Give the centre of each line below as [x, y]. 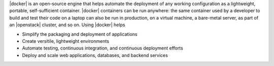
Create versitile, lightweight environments [65, 41]
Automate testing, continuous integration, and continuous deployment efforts [103, 48]
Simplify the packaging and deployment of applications [80, 34]
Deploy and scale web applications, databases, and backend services [95, 55]
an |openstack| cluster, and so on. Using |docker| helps [67, 25]
